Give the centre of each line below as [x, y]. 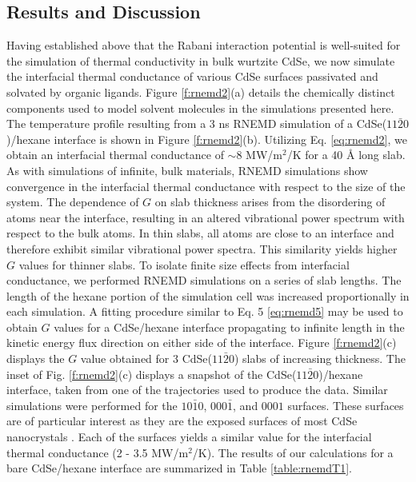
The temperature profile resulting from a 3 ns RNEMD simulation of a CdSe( [197, 123]
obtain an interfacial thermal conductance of [115, 155]
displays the [36, 359]
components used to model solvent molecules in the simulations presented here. [200, 108]
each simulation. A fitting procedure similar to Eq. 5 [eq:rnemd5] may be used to [205, 311]
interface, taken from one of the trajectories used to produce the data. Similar [197, 390]
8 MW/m [259, 155]
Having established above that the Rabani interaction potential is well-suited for [204, 45]
